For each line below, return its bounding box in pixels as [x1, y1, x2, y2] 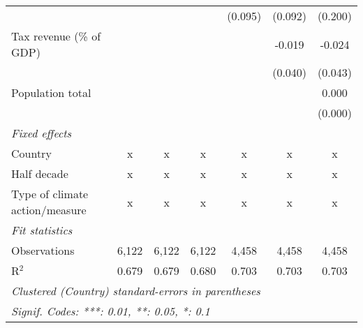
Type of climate [11, 186, 89, 202]
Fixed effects [11, 125, 72, 141]
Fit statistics [11, 222, 73, 238]
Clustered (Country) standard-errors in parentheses [11, 283, 260, 299]
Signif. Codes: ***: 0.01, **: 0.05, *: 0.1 [11, 303, 210, 319]
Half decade [11, 165, 68, 181]
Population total [11, 84, 91, 100]
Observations [11, 242, 75, 258]
